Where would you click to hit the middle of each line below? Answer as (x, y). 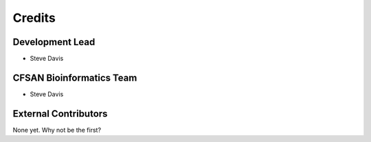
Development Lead (54, 42)
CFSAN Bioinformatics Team (75, 77)
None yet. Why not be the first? (57, 130)
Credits (34, 18)
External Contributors (60, 114)
